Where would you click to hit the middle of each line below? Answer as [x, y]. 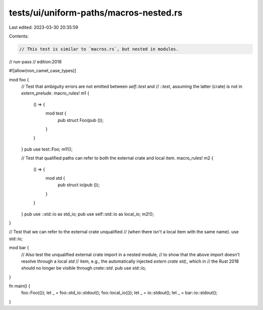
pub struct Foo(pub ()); [81, 120]
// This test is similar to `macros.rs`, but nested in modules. [99, 49]
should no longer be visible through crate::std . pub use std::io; [84, 268]
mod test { [56, 113]
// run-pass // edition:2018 [35, 61]
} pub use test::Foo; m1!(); [47, 149]
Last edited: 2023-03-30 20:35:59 [44, 27]
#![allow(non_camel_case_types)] [43, 71]
